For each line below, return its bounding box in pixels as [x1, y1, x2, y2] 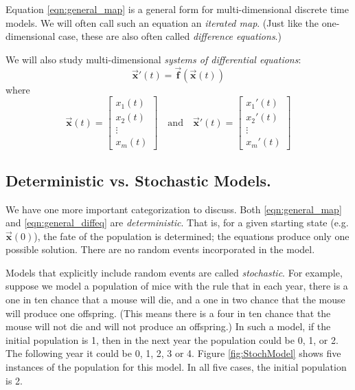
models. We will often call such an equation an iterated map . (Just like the [5, 15, 319, 30]
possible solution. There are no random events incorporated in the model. [5, 242, 315, 257]
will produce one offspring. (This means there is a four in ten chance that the [5, 305, 331, 320]
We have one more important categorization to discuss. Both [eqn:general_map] [5, 202, 342, 216]
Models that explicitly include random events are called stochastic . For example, [5, 265, 343, 279]
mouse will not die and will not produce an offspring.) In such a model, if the [5, 319, 331, 334]
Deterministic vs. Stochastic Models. [5, 169, 271, 191]
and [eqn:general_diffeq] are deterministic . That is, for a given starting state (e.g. [5, 215, 349, 230]
